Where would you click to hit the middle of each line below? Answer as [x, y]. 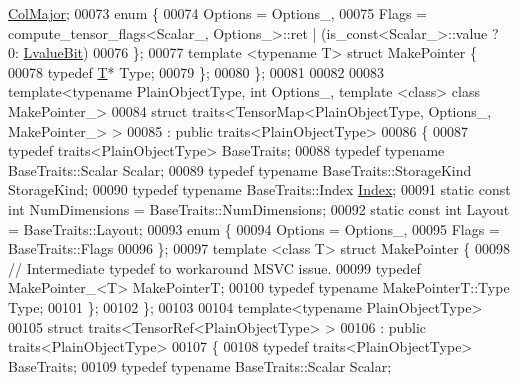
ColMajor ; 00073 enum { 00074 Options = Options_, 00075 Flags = [217, 13]
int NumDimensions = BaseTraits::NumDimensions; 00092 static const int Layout [259, 208]
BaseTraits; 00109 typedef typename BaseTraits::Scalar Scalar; [200, 365]
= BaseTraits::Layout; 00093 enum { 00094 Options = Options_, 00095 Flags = [254, 228]
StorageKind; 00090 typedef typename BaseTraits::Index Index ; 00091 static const [259, 189]
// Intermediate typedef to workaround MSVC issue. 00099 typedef [214, 267]
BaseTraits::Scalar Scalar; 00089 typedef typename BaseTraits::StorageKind [240, 169]
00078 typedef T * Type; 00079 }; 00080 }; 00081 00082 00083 [196, 71]
